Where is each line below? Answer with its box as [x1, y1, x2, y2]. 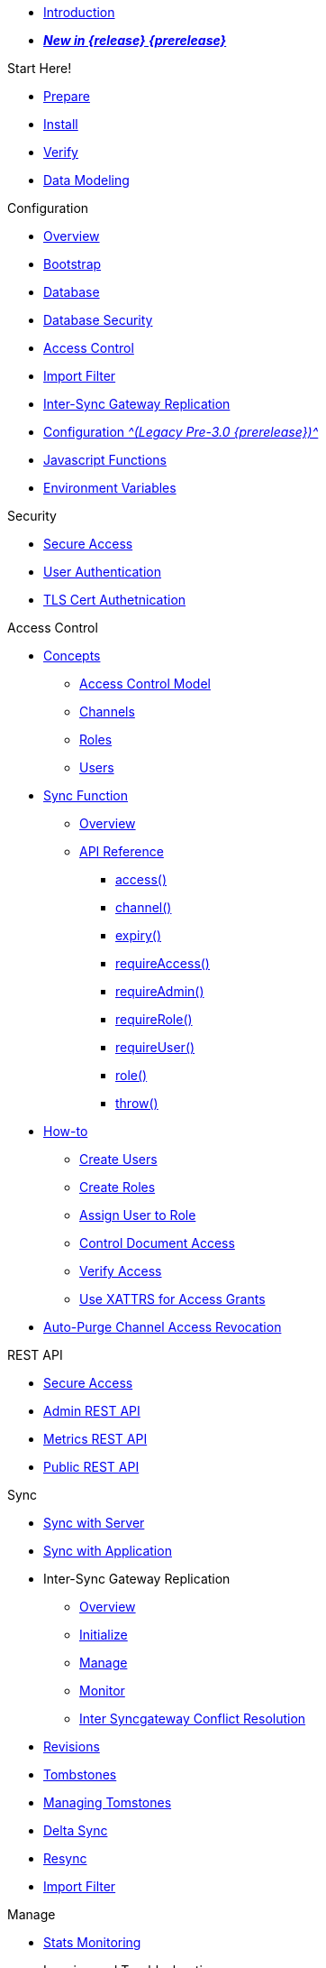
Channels [79, 704, 135, 719]
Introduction [43, 5, 115, 20]
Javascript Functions [43, 452, 167, 467]
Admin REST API [43, 1403, 140, 1418]
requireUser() [115, 1039, 195, 1055]
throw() [115, 1095, 158, 1111]
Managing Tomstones [43, 1795, 172, 1810]
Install [43, 116, 78, 132]
